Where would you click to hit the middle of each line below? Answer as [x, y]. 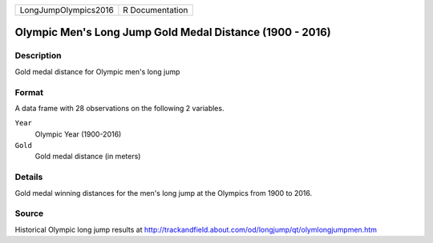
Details [29, 177]
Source [29, 213]
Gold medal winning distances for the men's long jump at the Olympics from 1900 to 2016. [164, 193]
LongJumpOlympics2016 [67, 10]
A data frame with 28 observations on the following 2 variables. [119, 108]
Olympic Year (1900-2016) [78, 134]
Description [38, 56]
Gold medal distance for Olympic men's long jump [97, 71]
